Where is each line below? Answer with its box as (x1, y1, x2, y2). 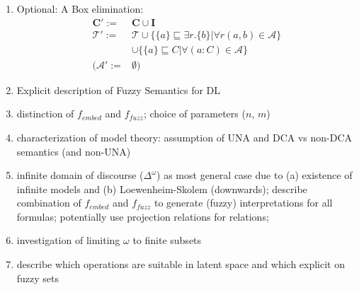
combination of (16, 195, 81, 210)
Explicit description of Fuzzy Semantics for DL (16, 82, 221, 97)
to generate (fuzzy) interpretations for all (154, 195, 333, 210)
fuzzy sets (16, 270, 59, 285)
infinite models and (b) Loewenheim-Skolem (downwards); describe (16, 181, 307, 196)
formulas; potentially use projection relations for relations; (16, 209, 269, 224)
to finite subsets (132, 233, 202, 248)
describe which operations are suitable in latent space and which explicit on (16, 257, 345, 272)
